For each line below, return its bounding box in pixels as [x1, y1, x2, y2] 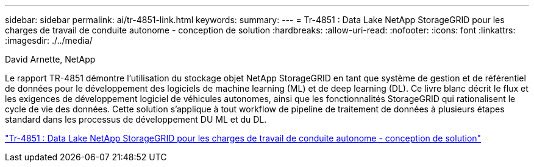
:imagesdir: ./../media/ [5, 35, 93, 46]
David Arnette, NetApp [5, 54, 96, 64]
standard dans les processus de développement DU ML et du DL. [5, 114, 267, 124]
